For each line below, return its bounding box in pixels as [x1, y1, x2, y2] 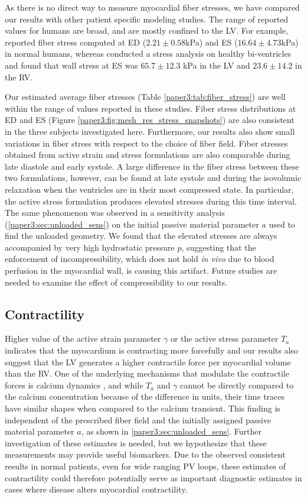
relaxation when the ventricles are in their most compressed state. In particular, [5, 183, 294, 195]
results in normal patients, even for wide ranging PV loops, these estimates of [5, 459, 286, 472]
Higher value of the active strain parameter [5, 332, 161, 345]
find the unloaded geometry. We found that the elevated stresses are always [5, 229, 277, 242]
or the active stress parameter [170, 332, 279, 345]
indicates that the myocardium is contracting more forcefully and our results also [5, 344, 298, 357]
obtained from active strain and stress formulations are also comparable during [5, 148, 290, 161]
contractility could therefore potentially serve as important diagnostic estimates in [5, 471, 302, 484]
